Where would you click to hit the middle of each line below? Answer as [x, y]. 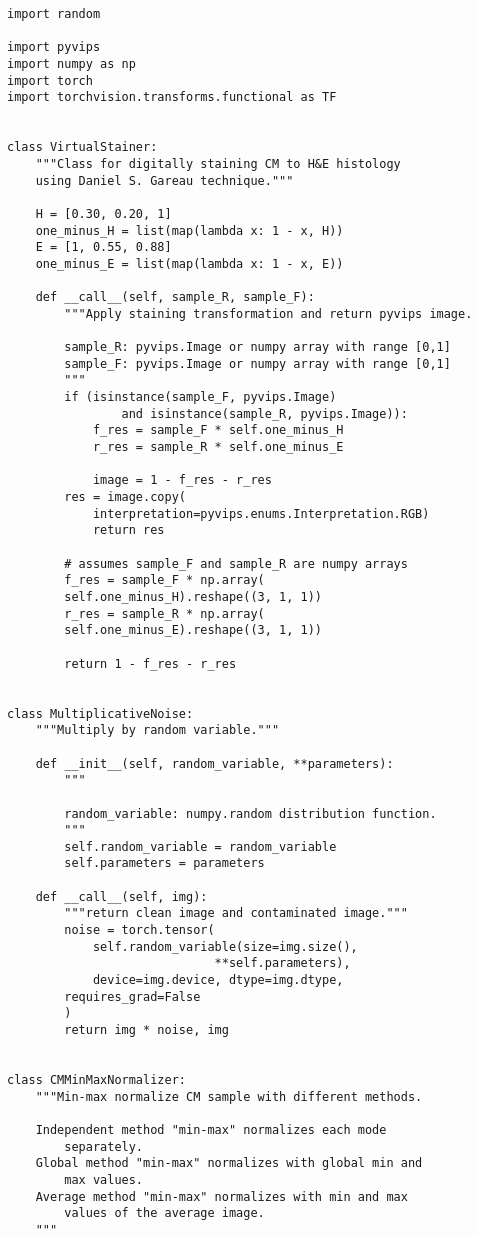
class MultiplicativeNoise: [100, 713]
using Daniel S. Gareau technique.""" [164, 180]
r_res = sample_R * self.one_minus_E [218, 447]
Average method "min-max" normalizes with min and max [221, 1196]
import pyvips [54, 47]
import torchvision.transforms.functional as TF [172, 97]
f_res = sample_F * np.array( [164, 580]
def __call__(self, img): [121, 896]
